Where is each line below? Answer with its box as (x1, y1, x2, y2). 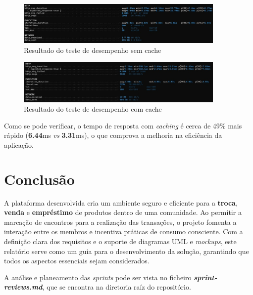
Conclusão (4, 169, 75, 189)
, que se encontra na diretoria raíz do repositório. (42, 282, 191, 292)
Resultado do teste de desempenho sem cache (24, 44, 161, 55)
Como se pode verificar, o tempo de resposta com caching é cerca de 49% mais (4, 120, 242, 130)
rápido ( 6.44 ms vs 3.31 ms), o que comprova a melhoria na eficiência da (4, 130, 222, 140)
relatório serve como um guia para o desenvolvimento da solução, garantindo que (4, 246, 249, 256)
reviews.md (4, 282, 43, 292)
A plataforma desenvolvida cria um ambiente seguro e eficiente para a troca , (4, 197, 238, 208)
